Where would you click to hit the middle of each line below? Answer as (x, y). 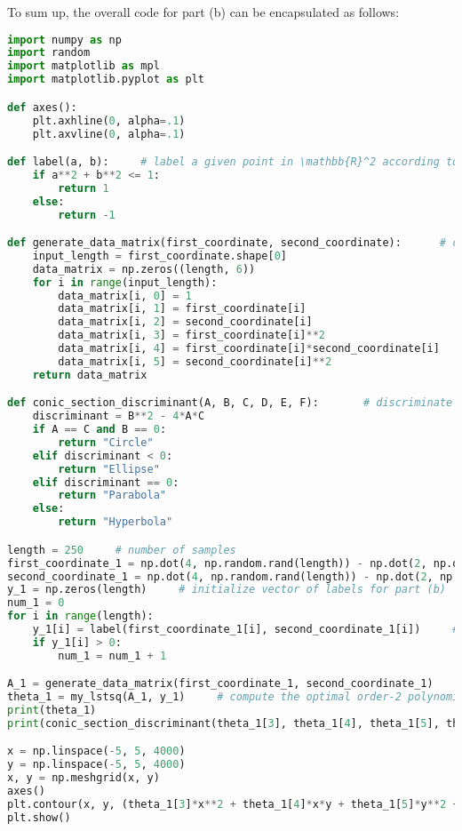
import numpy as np (64, 40)
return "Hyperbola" (115, 522)
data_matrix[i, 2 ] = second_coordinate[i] (185, 322)
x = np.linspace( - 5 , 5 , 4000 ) (96, 751)
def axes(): (42, 107)
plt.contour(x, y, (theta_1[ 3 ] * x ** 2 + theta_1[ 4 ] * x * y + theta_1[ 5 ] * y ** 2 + (233, 804)
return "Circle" (106, 442)
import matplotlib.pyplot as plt (106, 80)
